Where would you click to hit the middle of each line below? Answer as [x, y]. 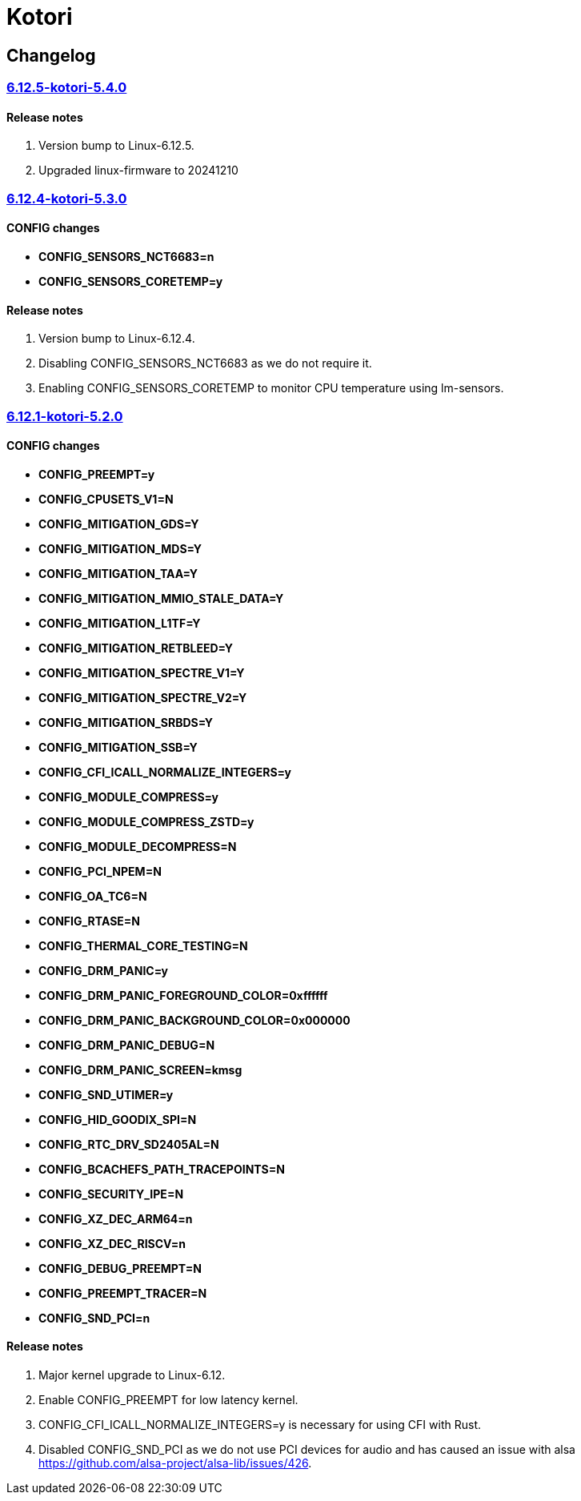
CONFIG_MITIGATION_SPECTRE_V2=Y [143, 697]
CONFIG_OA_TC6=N [93, 896]
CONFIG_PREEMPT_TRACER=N [123, 1293]
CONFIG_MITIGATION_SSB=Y [118, 747]
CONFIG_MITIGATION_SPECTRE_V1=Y [142, 672]
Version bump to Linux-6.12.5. [116, 146]
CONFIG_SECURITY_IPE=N [111, 1194]
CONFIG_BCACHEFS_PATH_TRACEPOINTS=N [162, 1169]
